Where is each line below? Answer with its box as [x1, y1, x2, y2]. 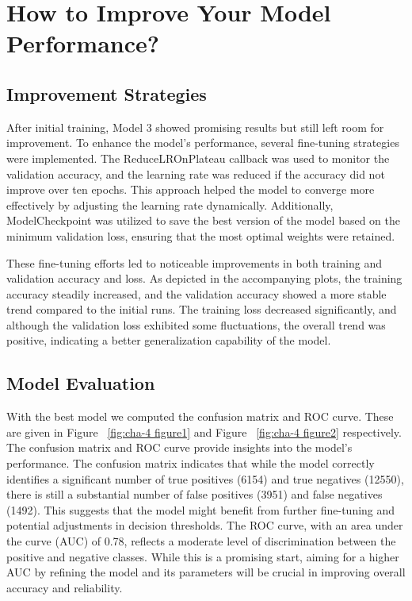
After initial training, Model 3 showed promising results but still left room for [6, 118, 384, 135]
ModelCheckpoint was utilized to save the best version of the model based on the [6, 212, 400, 229]
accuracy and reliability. [6, 579, 123, 595]
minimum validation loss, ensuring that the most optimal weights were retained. [6, 227, 395, 244]
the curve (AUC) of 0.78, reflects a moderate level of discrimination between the [6, 533, 396, 549]
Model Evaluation [6, 371, 155, 395]
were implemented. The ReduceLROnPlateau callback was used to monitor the [6, 149, 390, 166]
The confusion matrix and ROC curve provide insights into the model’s [6, 439, 353, 456]
